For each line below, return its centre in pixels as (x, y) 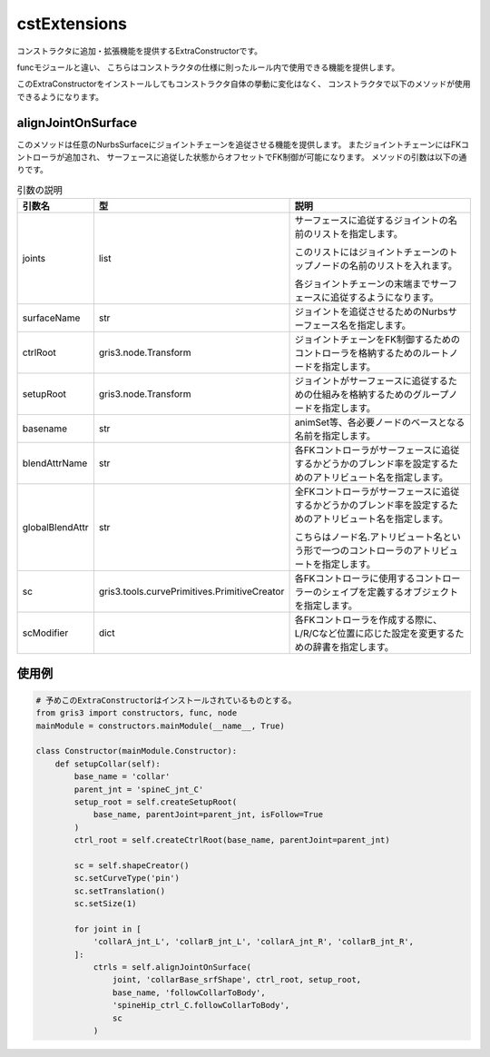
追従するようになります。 (384, 298)
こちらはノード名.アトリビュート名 (369, 538)
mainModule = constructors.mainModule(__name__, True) (160, 726)
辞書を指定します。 (353, 647)
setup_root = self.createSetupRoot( (156, 802)
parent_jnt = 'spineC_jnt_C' (139, 789)
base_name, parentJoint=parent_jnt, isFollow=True (208, 815)
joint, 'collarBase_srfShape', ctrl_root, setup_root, (237, 980)
